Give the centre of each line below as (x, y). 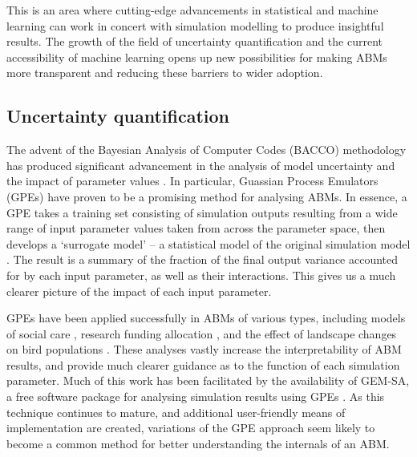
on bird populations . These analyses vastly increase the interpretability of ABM (204, 349)
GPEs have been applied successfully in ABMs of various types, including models (206, 318)
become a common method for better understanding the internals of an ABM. (198, 443)
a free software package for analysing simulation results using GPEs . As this (196, 396)
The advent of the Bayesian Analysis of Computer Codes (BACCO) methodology (206, 150)
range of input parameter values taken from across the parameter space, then (196, 228)
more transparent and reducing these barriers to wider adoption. (165, 73)
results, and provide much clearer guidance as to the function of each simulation (203, 364)
